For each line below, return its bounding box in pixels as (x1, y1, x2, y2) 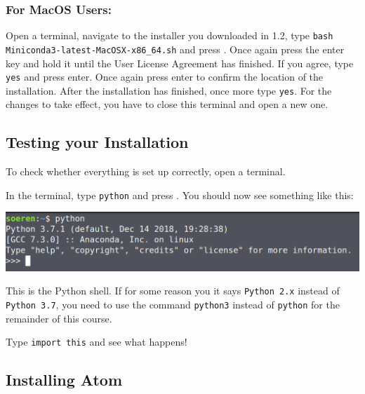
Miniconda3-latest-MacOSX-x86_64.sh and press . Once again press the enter (6, 41, 345, 56)
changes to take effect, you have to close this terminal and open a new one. (6, 97, 328, 111)
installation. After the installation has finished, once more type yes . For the (6, 83, 332, 97)
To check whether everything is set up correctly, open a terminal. (6, 164, 286, 179)
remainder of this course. (6, 311, 112, 325)
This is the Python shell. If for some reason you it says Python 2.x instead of (6, 283, 340, 298)
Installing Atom (6, 369, 123, 390)
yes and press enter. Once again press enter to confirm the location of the (6, 69, 324, 84)
